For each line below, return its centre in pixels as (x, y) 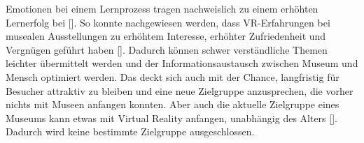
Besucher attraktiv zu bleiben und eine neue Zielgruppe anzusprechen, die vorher (180, 90)
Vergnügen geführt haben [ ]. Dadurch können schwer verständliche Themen (167, 49)
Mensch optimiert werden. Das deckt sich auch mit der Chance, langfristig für (173, 76)
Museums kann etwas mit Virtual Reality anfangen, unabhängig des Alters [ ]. (171, 118)
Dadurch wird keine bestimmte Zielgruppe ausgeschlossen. (130, 131)
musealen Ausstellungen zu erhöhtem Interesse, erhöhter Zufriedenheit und (166, 36)
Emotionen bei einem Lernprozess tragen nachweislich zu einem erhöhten (162, 8)
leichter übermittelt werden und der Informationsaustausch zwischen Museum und (182, 63)
